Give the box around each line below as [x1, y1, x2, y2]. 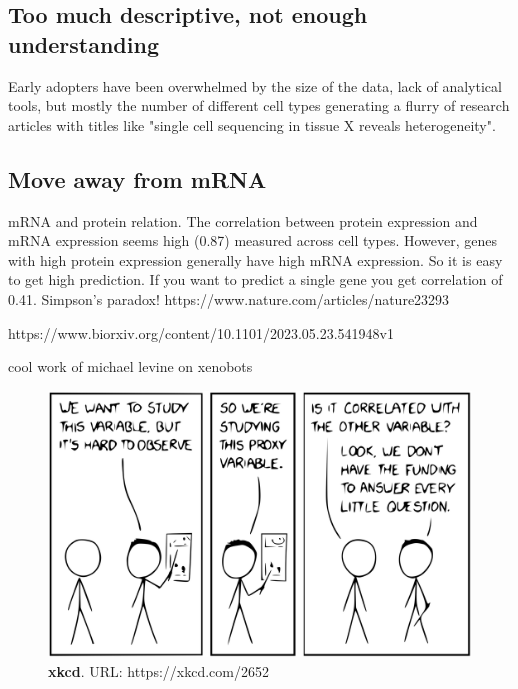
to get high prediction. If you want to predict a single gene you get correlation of [8, 269, 503, 290]
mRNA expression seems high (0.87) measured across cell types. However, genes [8, 230, 497, 251]
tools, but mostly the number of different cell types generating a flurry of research [8, 95, 510, 116]
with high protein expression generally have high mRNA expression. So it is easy [8, 249, 503, 270]
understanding [8, 28, 159, 59]
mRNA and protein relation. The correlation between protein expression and [8, 210, 478, 231]
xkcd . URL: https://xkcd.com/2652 [48, 660, 269, 681]
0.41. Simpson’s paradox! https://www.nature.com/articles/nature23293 [8, 288, 450, 309]
